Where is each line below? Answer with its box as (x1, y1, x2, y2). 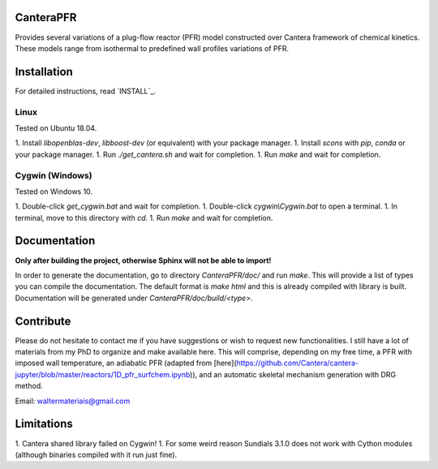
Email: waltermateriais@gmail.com (15, 396, 131, 406)
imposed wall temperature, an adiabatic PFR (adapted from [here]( (15, 358, 237, 368)
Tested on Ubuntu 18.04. (15, 123, 97, 133)
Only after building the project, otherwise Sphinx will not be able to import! (15, 256, 272, 265)
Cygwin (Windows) (15, 170, 92, 181)
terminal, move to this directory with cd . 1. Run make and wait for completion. (15, 213, 273, 222)
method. (15, 381, 44, 391)
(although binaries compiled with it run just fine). (15, 450, 178, 459)
